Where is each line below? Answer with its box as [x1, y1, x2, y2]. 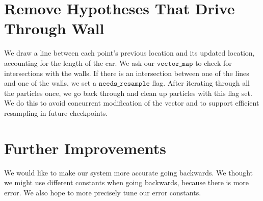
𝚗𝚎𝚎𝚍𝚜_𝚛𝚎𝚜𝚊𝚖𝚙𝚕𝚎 [98, 80, 150, 88]
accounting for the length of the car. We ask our [4, 57, 154, 68]
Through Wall [4, 18, 104, 39]
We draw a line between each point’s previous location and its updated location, [4, 47, 255, 58]
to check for [195, 57, 232, 68]
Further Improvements [4, 137, 166, 158]
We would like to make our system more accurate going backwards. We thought [4, 167, 253, 178]
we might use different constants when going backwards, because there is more [4, 177, 249, 188]
